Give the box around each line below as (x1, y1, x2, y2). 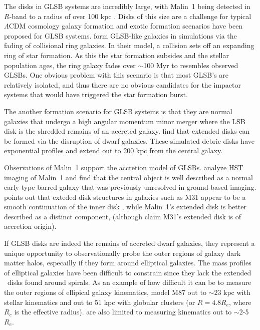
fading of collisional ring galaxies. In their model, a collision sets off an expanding (4, 40, 254, 51)
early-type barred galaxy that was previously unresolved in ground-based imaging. (4, 182, 256, 192)
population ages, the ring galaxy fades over (4, 60, 136, 70)
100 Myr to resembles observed (143, 60, 238, 70)
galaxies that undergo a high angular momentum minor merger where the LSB (4, 116, 245, 126)
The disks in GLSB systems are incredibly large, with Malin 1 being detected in (4, 1, 250, 11)
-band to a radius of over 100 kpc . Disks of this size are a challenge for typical (9, 11, 251, 21)
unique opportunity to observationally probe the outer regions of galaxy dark (4, 247, 241, 258)
